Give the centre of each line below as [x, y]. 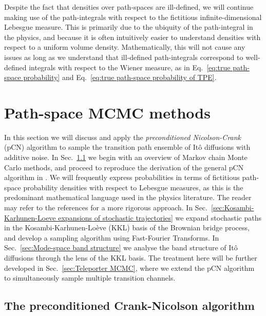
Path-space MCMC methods [107, 112]
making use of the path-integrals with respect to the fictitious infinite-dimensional [133, 17]
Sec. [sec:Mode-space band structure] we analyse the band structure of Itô [121, 248]
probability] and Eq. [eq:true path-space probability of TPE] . [120, 77]
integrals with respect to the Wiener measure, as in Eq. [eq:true [130, 67]
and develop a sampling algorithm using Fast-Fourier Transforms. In [112, 237]
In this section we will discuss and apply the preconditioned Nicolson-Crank [123, 137]
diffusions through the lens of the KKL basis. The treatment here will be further [131, 258]
